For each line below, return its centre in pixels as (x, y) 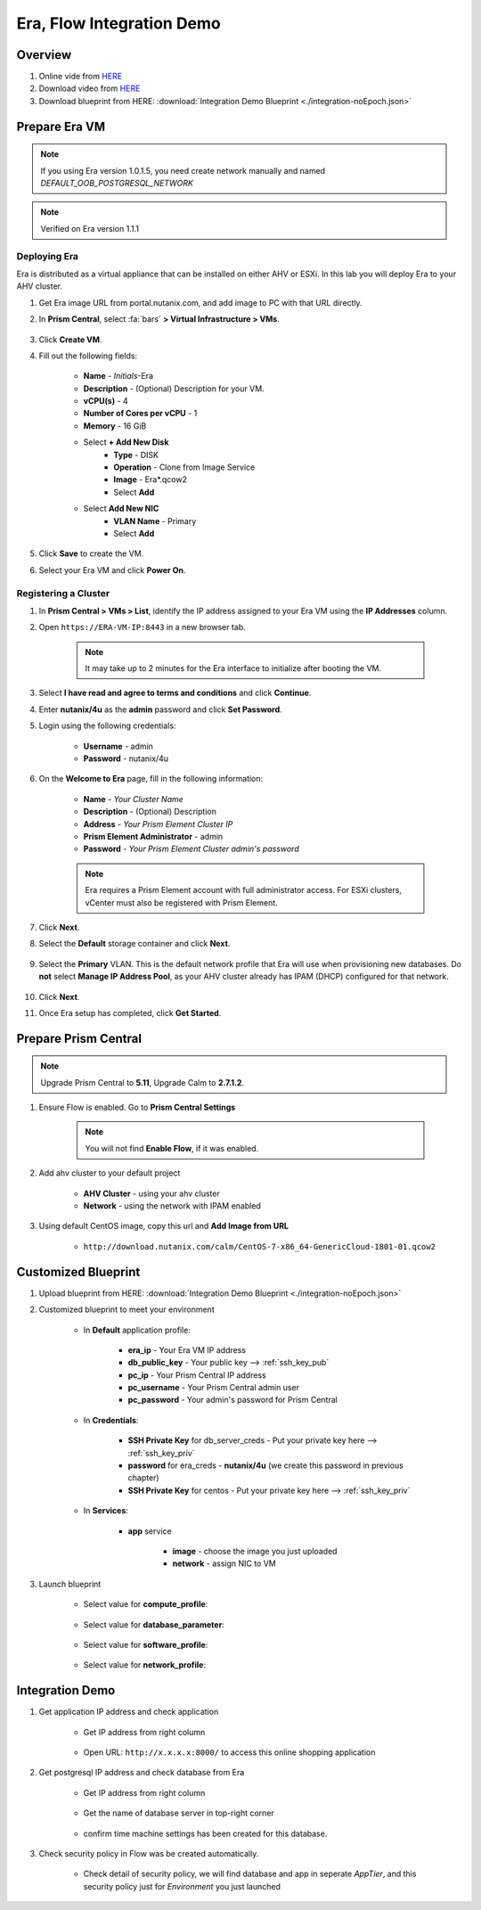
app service (150, 1531)
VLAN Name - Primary (155, 521)
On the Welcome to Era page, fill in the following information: (151, 779)
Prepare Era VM (61, 126)
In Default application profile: (137, 1330)
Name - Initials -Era (118, 376)
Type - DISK (136, 455)
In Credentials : (111, 1420)
